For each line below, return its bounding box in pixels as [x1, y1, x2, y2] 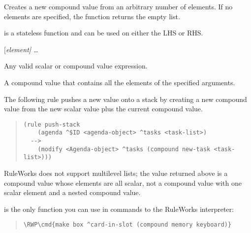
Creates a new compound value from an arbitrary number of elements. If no [4, 1, 233, 11]
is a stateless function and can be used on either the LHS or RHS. [4, 28, 203, 38]
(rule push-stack [23, 121, 80, 128]
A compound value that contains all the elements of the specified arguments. [4, 77, 235, 87]
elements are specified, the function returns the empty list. [4, 11, 180, 21]
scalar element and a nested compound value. [4, 187, 141, 198]
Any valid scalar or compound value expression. [4, 61, 148, 71]
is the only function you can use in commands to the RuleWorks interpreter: [4, 203, 234, 214]
